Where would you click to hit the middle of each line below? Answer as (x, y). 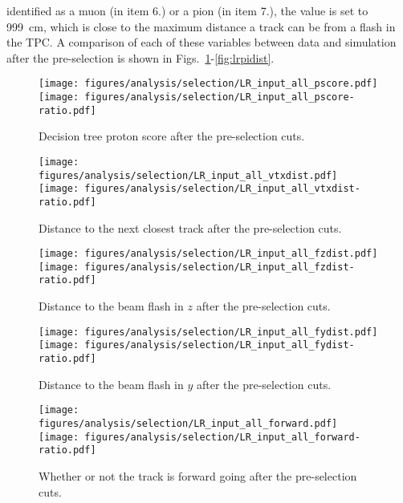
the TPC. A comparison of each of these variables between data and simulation (201, 42)
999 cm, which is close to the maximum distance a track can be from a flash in (201, 26)
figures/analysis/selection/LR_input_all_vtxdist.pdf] (188, 175)
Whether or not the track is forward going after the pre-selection (198, 475)
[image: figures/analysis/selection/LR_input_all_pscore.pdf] (208, 84)
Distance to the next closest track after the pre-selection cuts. (190, 227)
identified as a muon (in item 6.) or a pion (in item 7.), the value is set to (187, 10)
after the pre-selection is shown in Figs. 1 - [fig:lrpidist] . (140, 57)
